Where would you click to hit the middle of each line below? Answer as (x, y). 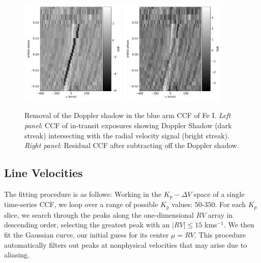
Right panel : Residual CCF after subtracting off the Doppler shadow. (132, 145)
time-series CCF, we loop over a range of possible (81, 204)
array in (221, 214)
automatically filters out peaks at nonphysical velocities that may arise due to (126, 244)
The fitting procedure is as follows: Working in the (83, 194)
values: (182, 204)
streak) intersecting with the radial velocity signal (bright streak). (127, 135)
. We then (239, 225)
